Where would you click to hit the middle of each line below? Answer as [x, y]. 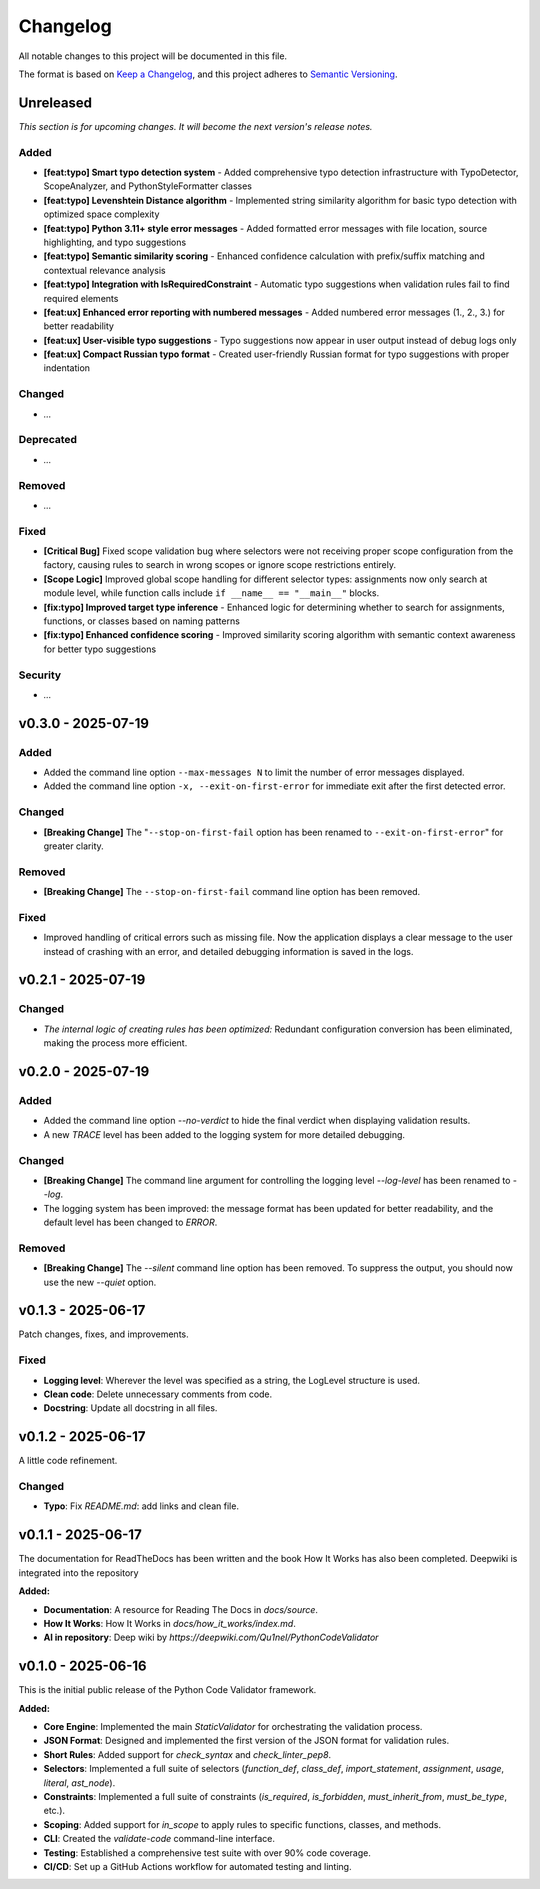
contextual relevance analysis [104, 270]
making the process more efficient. [115, 1043]
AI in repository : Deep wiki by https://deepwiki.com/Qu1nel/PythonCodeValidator [211, 1637]
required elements [81, 298]
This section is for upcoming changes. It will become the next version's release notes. [195, 126]
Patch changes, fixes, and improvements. [103, 1334]
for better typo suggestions [100, 649]
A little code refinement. [68, 1461]
